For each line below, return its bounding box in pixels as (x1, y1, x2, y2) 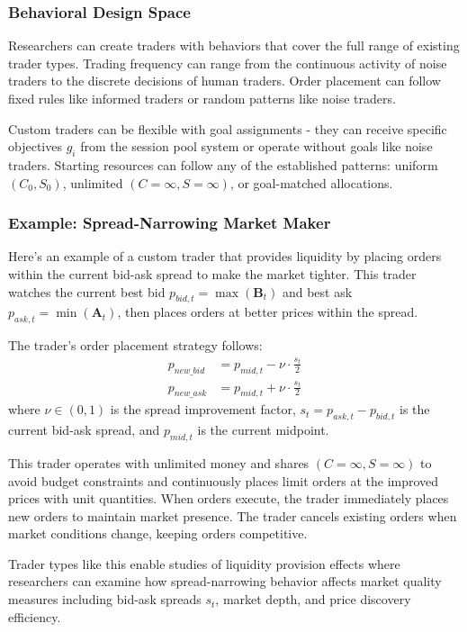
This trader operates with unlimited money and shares (8, 453, 310, 472)
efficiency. (8, 607, 61, 626)
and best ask (282, 282, 353, 301)
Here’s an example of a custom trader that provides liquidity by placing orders (8, 247, 442, 266)
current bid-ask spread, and (8, 420, 160, 439)
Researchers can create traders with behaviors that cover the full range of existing (8, 36, 460, 55)
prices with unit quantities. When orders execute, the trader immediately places (8, 489, 449, 508)
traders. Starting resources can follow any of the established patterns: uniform (8, 155, 438, 174)
